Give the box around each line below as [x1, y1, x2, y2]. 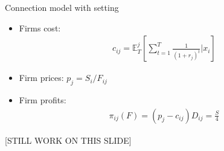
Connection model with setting [5, 1, 119, 13]
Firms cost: [19, 21, 61, 34]
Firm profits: [19, 94, 66, 106]
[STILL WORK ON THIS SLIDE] [5, 133, 132, 146]
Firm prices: [19, 71, 64, 84]
